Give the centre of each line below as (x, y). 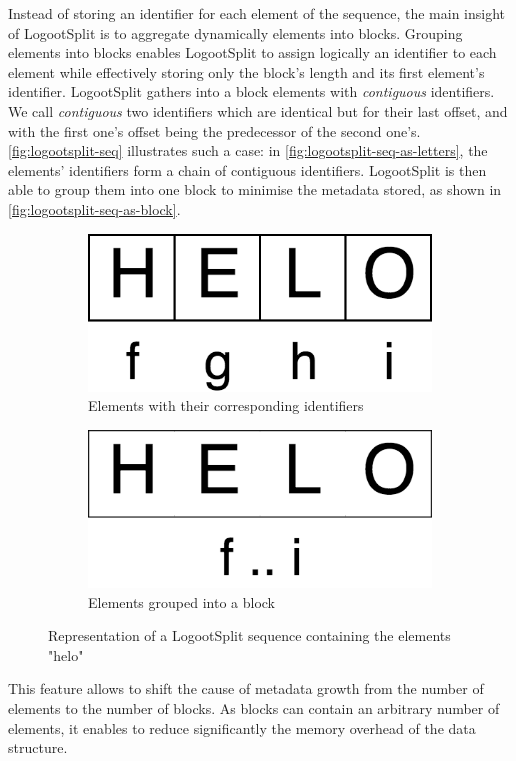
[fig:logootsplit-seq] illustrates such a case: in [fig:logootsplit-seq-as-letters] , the (248, 150)
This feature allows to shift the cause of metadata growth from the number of (246, 688)
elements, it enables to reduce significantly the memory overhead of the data (242, 727)
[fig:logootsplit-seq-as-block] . (94, 208)
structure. (38, 747)
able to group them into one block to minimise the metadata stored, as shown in (255, 189)
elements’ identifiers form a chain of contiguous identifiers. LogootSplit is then (247, 169)
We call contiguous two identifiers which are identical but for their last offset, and (258, 110)
